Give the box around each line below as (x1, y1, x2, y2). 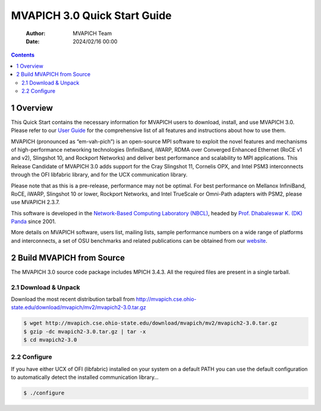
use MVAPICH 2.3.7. (11, 199, 60, 206)
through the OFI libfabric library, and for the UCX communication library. (11, 171, 188, 178)
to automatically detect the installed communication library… (11, 374, 159, 381)
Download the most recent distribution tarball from (11, 295, 135, 303)
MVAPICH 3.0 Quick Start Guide (11, 9, 172, 22)
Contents (11, 51, 35, 59)
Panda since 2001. (11, 218, 56, 225)
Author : (26, 30, 46, 37)
